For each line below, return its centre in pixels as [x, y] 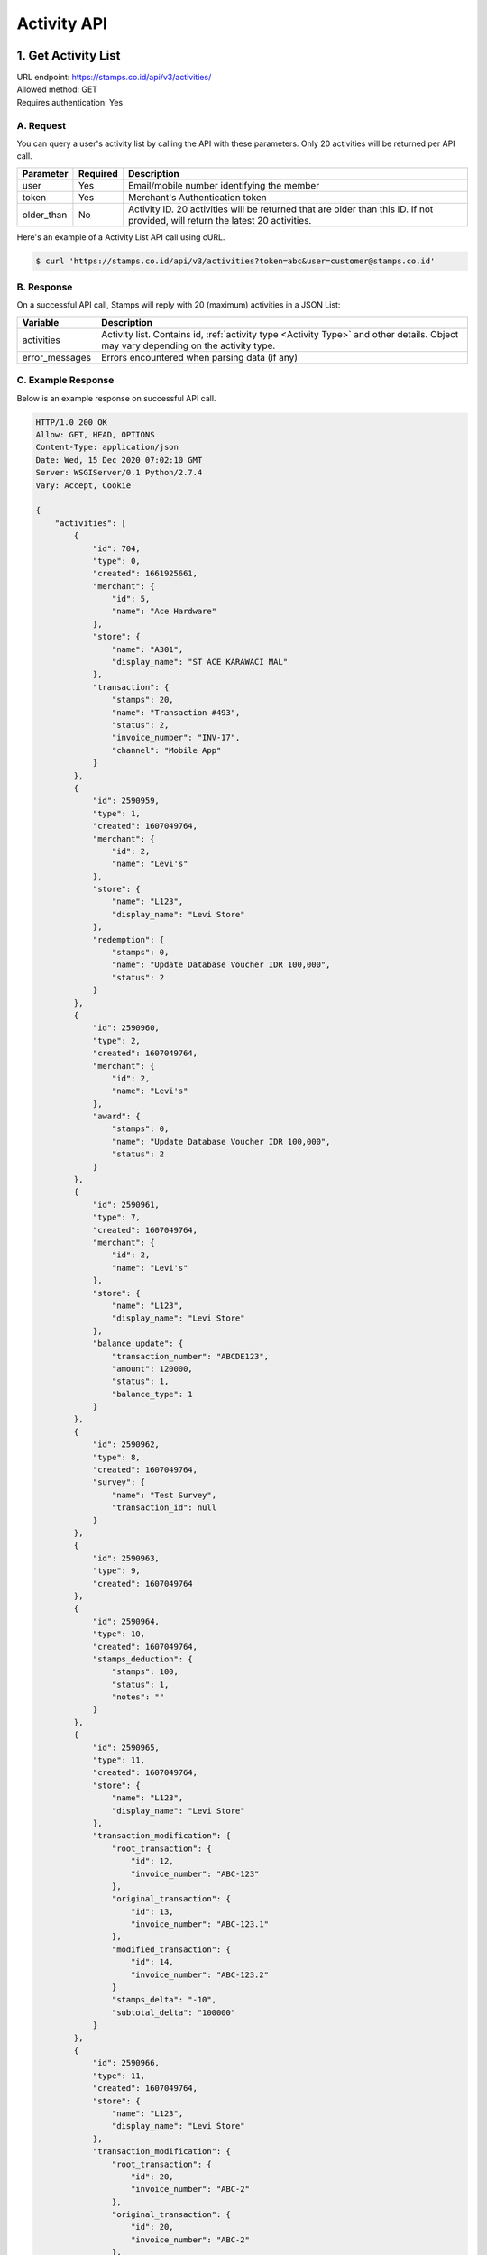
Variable [41, 322]
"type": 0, [117, 561]
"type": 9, [117, 1571]
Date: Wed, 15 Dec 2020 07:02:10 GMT [119, 460]
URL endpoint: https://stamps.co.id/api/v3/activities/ [114, 78]
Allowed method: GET [57, 89]
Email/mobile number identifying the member [224, 185]
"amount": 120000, [152, 1368]
